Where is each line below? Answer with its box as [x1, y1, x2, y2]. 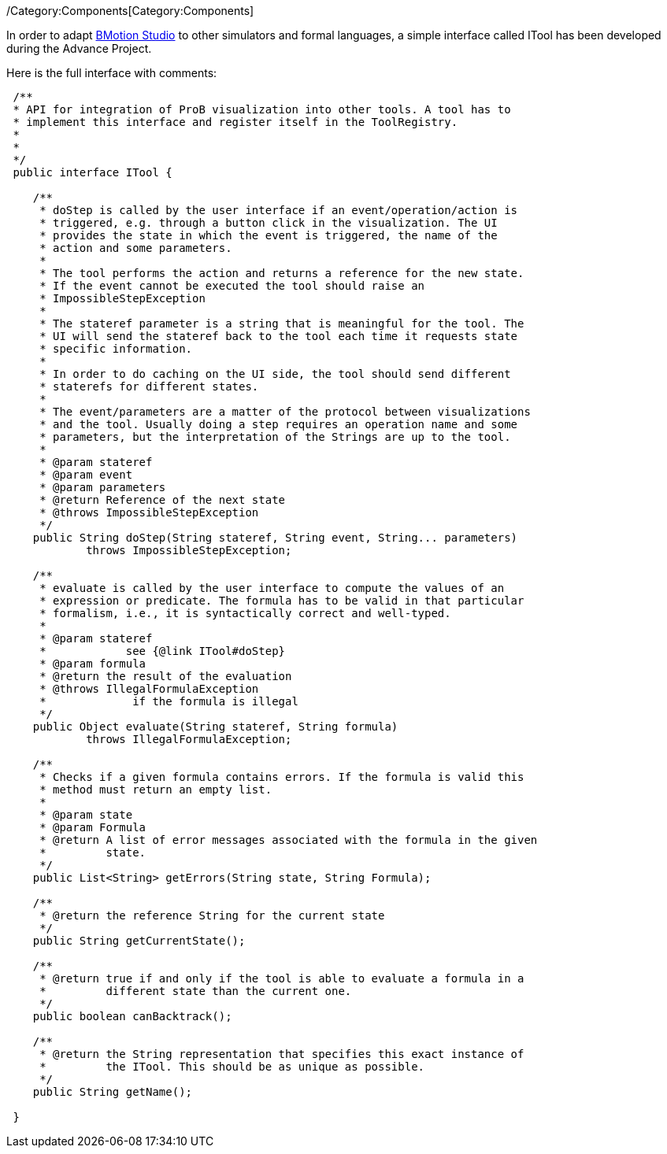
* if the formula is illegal [39, 695, 298, 708]
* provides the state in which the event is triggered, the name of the [39, 229, 498, 242]
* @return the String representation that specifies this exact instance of [39, 1048, 524, 1060]
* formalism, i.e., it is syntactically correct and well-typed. [39, 607, 451, 620]
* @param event [39, 468, 133, 481]
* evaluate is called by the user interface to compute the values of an [39, 582, 505, 594]
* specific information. [39, 342, 193, 355]
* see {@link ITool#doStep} [39, 645, 286, 657]
